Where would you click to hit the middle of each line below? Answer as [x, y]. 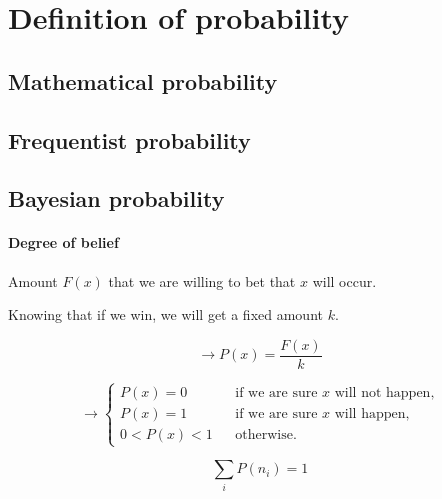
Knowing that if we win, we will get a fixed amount [165, 314]
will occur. [344, 280]
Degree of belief [63, 242]
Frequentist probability [129, 139]
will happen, [372, 414]
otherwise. [266, 435]
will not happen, [384, 393]
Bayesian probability [116, 198]
